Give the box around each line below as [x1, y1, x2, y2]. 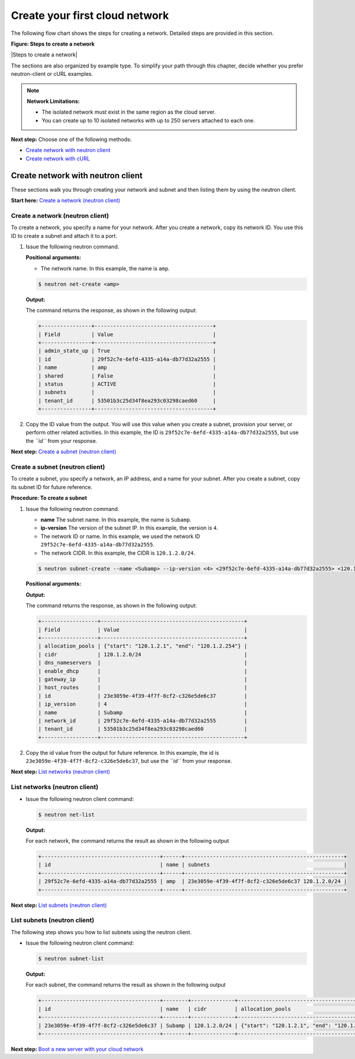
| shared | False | [38, 372, 217, 379]
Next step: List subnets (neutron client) [11, 902, 107, 909]
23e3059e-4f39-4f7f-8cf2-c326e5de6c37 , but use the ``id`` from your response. [25, 758, 233, 765]
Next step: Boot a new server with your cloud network [11, 1045, 144, 1052]
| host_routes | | [38, 684, 248, 691]
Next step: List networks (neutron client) [11, 768, 111, 775]
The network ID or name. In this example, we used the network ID [40, 533, 201, 540]
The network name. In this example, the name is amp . [40, 265, 170, 272]
